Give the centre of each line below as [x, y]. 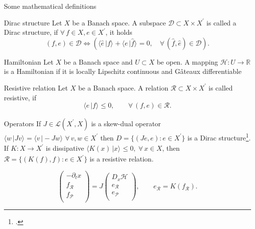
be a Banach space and [98, 61]
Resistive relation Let [36, 87]
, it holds [119, 32]
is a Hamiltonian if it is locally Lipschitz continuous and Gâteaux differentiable [123, 71]
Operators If [23, 123]
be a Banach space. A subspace [119, 22]
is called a [221, 22]
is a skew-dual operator [126, 123]
